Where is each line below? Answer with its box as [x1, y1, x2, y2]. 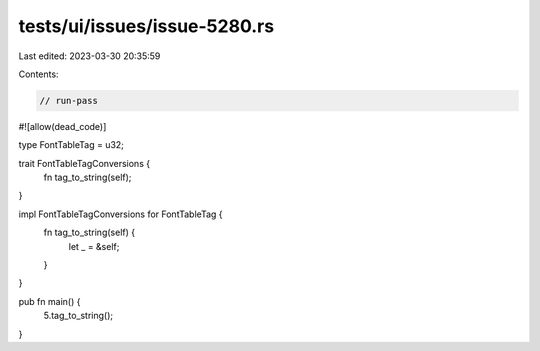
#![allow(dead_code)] [18, 120, 107, 132]
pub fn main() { [18, 295, 81, 307]
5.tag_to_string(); [43, 310, 114, 322]
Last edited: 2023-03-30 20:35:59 [18, 50, 161, 62]
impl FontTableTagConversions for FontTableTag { [18, 208, 224, 220]
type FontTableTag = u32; [18, 139, 125, 151]
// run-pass [39, 95, 99, 106]
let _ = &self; [68, 240, 120, 252]
